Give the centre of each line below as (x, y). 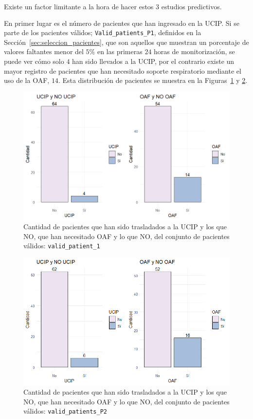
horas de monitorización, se (194, 51)
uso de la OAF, (27, 80)
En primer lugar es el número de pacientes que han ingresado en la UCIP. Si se (122, 23)
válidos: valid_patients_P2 (65, 411)
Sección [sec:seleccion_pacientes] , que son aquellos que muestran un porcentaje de (126, 42)
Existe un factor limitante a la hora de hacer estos (79, 6)
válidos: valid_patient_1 (62, 246)
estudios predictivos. (191, 6)
